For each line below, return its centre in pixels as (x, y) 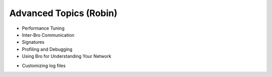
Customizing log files (44, 65)
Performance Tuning (43, 28)
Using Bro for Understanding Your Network (67, 56)
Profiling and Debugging (47, 49)
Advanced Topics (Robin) (63, 13)
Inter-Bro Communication (48, 35)
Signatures (33, 42)
